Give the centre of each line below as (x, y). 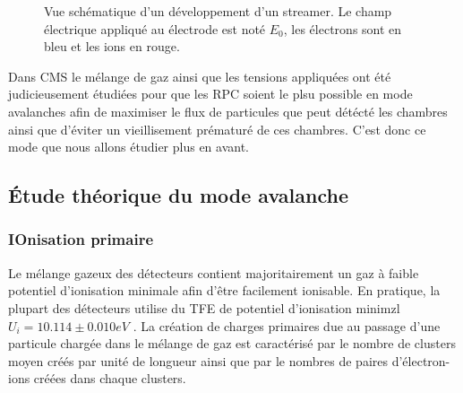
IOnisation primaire (81, 239)
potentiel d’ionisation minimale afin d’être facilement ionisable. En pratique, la (224, 290)
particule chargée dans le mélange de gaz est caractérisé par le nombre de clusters (232, 343)
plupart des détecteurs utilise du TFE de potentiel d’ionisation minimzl (204, 307)
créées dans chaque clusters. (110, 378)
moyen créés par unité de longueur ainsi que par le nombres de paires (198, 360)
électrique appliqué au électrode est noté (155, 28)
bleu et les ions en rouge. (112, 46)
